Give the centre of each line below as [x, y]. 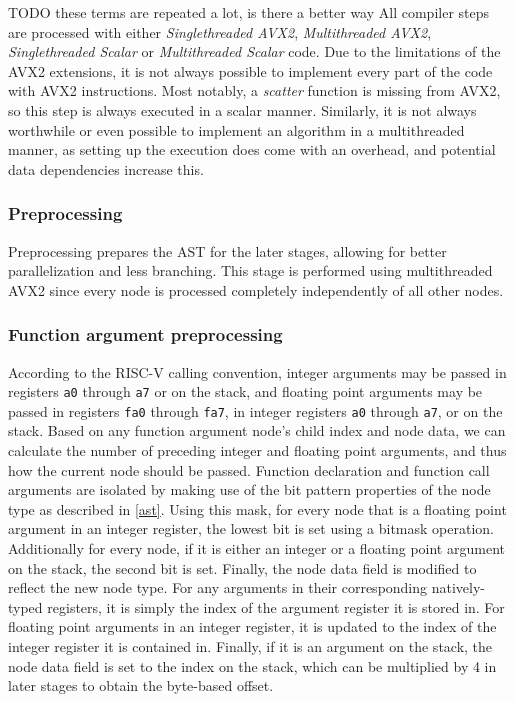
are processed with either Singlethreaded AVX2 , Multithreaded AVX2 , [220, 31]
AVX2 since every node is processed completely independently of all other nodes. [256, 289]
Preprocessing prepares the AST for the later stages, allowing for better [227, 250]
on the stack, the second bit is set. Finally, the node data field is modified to [242, 567]
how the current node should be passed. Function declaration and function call [249, 469]
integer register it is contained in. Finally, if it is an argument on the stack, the [250, 646]
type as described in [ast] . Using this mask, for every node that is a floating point [257, 508]
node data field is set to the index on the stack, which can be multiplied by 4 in [252, 665]
